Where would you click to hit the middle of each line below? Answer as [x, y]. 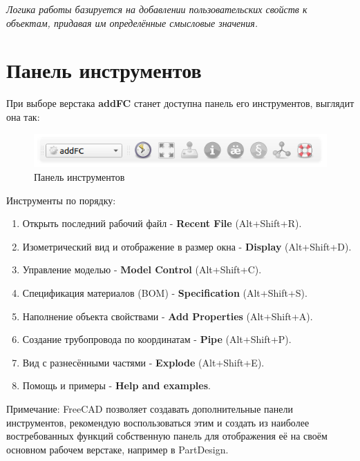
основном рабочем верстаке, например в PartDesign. [117, 449]
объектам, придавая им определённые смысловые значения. [132, 22]
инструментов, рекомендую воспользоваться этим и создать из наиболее [158, 422]
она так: [23, 116]
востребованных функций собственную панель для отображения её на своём [167, 436]
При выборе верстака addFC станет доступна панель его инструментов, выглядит [180, 103]
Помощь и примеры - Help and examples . [116, 385]
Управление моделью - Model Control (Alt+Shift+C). [142, 269]
